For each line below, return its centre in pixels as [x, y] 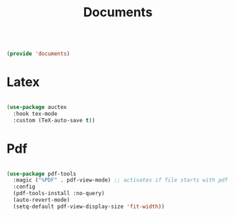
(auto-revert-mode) [42, 200]
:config [24, 187]
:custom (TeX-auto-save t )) [54, 120]
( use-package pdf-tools [42, 174]
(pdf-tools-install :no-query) [59, 194]
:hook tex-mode [35, 114]
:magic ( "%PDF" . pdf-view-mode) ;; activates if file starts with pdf [121, 180]
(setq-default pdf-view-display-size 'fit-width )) [89, 206]
